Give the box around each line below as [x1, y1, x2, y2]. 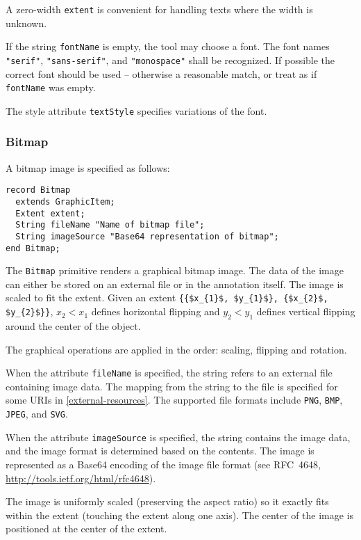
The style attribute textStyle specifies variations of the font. [6, 103, 267, 118]
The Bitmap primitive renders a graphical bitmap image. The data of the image [6, 263, 344, 278]
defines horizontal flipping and [91, 304, 220, 319]
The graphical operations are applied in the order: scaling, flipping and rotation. [6, 342, 347, 356]
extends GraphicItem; [15, 196, 115, 207]
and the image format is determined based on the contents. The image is [6, 443, 314, 458]
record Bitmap [6, 185, 71, 196]
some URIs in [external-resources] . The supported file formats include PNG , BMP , [6, 392, 343, 407]
